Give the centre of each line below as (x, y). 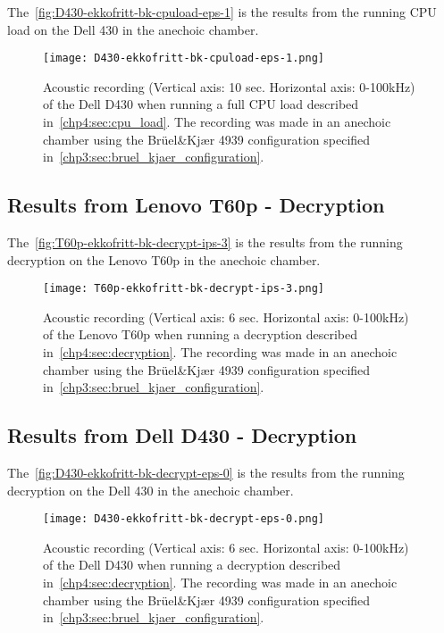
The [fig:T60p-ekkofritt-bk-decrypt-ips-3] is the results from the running (205, 242)
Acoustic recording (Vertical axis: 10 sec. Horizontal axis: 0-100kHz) (229, 86)
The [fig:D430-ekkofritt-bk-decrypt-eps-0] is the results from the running (206, 473)
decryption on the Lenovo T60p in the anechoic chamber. (164, 259)
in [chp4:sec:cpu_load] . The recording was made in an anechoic (217, 122)
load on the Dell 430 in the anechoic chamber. (133, 29)
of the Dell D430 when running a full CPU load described (201, 104)
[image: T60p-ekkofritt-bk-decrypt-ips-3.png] (184, 289)
